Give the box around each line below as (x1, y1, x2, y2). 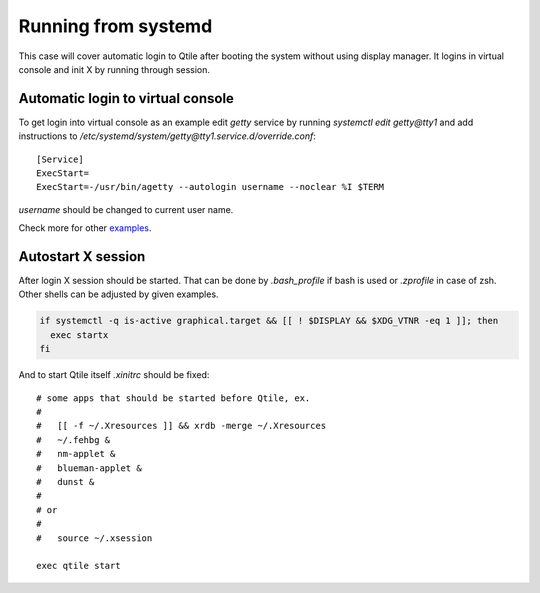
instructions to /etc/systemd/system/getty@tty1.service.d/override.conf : (18, 130, 317, 142)
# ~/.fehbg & (36, 434, 111, 445)
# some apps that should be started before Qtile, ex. (36, 392, 311, 404)
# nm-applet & (36, 448, 116, 460)
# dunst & (36, 476, 95, 487)
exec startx (50, 329, 109, 340)
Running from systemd (18, 15, 213, 37)
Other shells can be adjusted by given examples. (18, 288, 219, 300)
